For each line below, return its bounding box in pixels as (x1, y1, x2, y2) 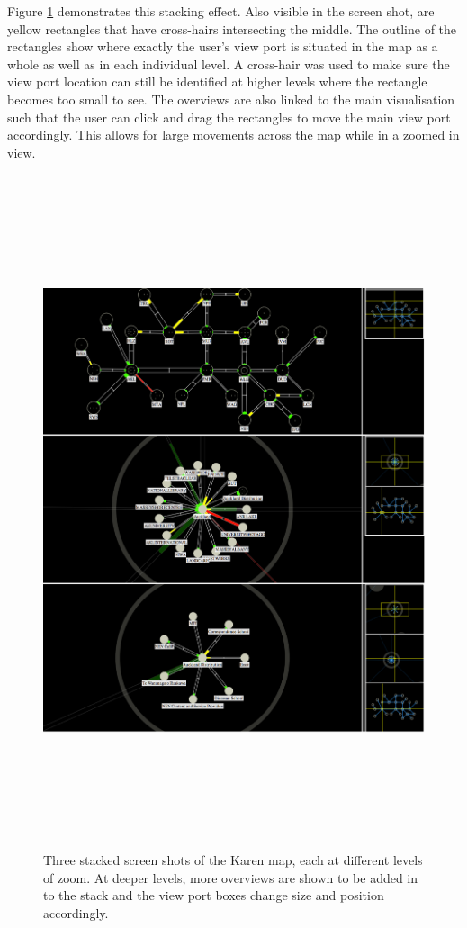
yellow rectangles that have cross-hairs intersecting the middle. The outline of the (7, 19, 457, 38)
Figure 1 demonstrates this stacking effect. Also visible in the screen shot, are (7, 2, 435, 20)
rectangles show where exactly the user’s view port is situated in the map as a (7, 37, 438, 56)
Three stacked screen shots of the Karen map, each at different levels (43, 851, 423, 869)
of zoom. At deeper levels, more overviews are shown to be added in (43, 868, 418, 887)
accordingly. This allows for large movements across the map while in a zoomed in (7, 125, 460, 144)
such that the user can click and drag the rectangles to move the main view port (7, 107, 451, 126)
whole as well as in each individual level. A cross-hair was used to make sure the (7, 54, 450, 73)
